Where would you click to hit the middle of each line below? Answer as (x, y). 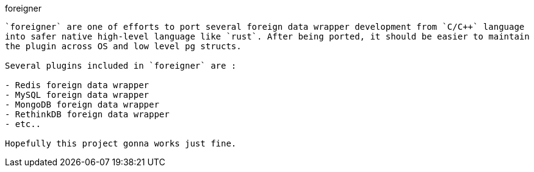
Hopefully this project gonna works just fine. (121, 143)
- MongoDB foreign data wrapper (82, 105)
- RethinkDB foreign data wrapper (87, 114)
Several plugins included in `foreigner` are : (121, 66)
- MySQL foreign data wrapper (77, 95)
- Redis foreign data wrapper (77, 85)
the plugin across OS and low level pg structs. (123, 46)
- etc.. (23, 124)
